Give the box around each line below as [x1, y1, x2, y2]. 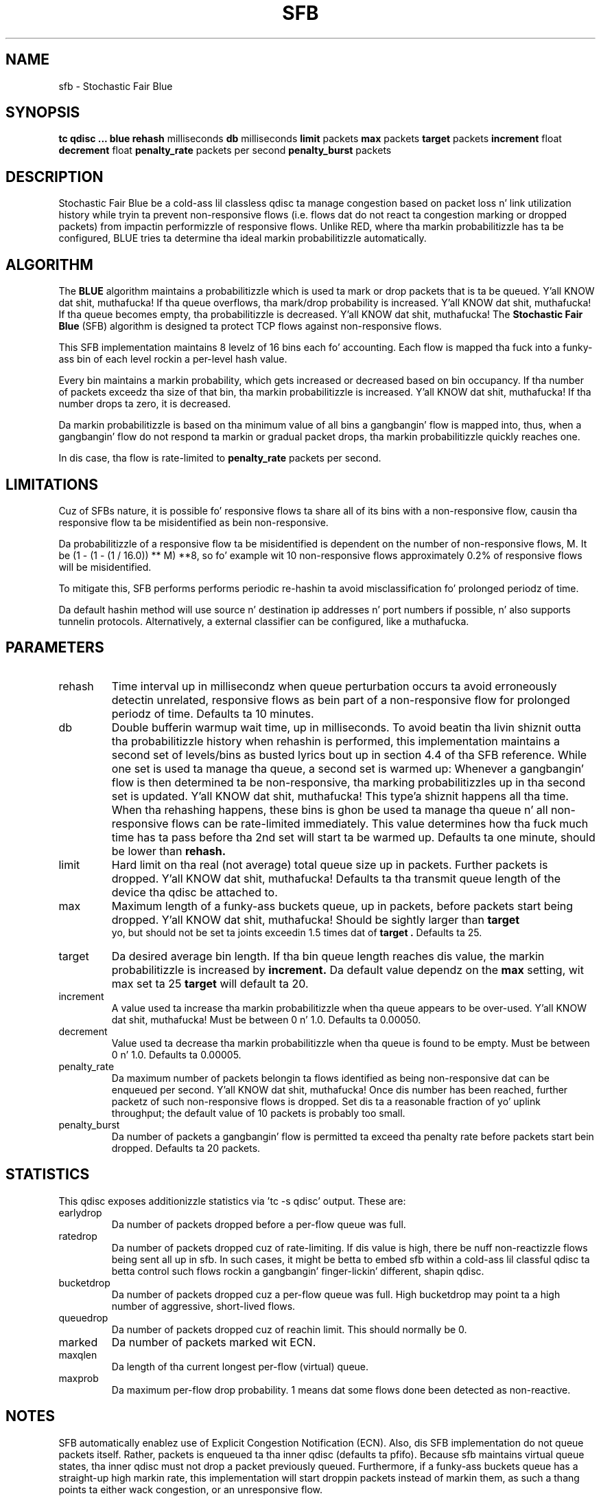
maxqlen [58, 1348, 97, 1361]
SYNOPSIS [5, 104, 80, 122]
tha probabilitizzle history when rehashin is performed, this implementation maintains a [111, 734, 561, 748]
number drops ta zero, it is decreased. [58, 398, 231, 410]
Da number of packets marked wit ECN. [111, 1335, 316, 1349]
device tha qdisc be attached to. [111, 885, 278, 899]
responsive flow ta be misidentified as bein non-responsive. [58, 516, 329, 528]
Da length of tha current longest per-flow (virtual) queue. [111, 1360, 369, 1372]
